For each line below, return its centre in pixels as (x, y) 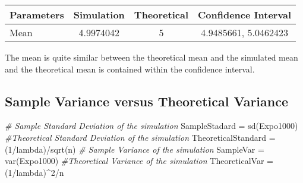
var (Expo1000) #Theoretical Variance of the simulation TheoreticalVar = (139, 161)
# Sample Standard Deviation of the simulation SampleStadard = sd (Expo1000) (151, 126)
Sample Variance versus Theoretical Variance (147, 101)
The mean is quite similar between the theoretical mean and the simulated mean (151, 57)
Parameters (37, 15)
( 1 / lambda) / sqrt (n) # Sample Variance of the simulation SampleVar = (135, 149)
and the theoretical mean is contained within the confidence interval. (130, 69)
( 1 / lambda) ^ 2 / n (34, 172)
